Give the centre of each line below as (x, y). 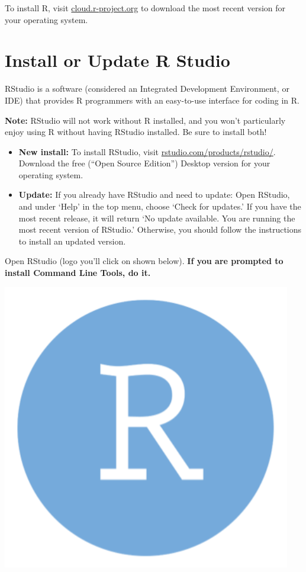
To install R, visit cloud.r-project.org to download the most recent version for (145, 8)
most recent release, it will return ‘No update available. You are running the (157, 218)
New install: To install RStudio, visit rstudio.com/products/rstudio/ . (147, 151)
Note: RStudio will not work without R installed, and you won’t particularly (145, 120)
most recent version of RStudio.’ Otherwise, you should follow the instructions (160, 229)
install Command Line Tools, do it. (78, 273)
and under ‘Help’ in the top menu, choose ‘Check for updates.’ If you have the (160, 206)
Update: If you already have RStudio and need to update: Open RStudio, (154, 195)
